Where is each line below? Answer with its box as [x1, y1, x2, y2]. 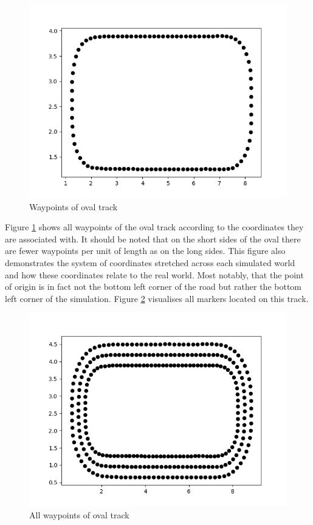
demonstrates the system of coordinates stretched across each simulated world [5, 256, 295, 269]
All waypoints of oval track [29, 508, 129, 521]
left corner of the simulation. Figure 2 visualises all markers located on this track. [5, 292, 309, 304]
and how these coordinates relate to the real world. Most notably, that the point [5, 268, 304, 281]
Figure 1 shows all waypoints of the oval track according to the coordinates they [5, 221, 304, 233]
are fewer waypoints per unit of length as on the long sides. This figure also [5, 244, 286, 257]
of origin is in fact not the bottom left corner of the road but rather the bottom [5, 280, 302, 293]
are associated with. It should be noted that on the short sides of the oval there [5, 232, 301, 245]
